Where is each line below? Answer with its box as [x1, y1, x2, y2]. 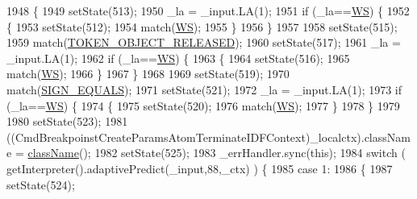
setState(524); [6, 176, 75, 193]
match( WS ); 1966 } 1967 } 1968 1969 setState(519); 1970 [6, 65, 290, 82]
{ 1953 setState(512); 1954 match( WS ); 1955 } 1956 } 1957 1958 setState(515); [6, 18, 398, 35]
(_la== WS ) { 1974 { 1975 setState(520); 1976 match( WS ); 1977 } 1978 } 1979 [6, 97, 400, 114]
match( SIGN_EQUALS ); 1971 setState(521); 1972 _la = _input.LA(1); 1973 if [6, 81, 402, 97]
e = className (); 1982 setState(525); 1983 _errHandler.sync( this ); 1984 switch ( [6, 144, 406, 161]
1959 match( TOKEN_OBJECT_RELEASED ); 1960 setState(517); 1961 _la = [6, 34, 401, 51]
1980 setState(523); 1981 [6, 113, 128, 130]
